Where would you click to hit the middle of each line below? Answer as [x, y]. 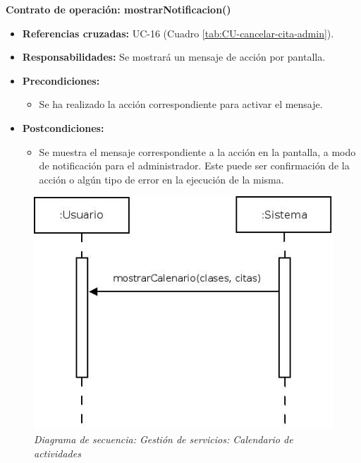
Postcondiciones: [63, 127]
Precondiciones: [61, 80]
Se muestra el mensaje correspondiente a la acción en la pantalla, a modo [197, 151]
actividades [57, 453]
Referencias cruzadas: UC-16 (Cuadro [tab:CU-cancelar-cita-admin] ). [178, 33]
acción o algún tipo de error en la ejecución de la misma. [161, 179]
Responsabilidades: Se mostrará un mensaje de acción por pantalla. [174, 57]
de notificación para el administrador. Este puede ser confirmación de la [194, 166]
